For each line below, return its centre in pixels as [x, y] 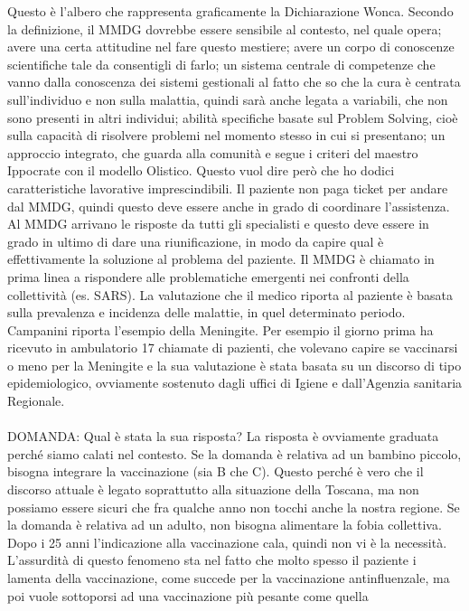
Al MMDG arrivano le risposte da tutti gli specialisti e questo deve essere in [218, 224]
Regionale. [36, 401]
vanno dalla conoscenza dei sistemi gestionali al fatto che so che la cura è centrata [234, 82]
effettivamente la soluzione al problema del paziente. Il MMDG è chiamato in [221, 259]
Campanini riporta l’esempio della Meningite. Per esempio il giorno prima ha [220, 329]
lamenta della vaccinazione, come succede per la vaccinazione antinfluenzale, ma [229, 578]
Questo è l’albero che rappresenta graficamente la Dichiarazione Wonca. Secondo [230, 11]
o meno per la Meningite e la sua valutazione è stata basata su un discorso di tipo [234, 365]
